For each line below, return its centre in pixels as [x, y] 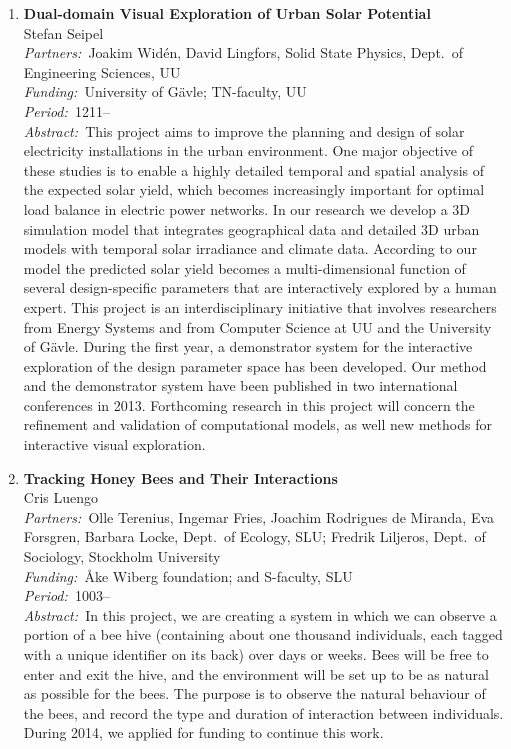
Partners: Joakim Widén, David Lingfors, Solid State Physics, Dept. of [243, 52]
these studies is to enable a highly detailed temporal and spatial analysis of [254, 169]
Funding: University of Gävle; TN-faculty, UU [165, 91]
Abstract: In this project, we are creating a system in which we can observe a [260, 614]
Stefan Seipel [63, 32]
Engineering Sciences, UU [102, 71]
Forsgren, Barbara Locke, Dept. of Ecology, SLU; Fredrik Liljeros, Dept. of [254, 536]
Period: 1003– [66, 595]
